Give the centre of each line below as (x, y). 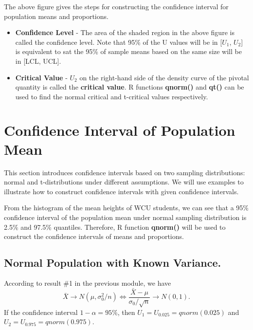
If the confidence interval (41, 312)
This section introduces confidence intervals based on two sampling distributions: (125, 172)
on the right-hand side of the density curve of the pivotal (164, 77)
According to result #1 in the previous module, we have (88, 283)
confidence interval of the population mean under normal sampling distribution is (125, 217)
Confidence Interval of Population (120, 130)
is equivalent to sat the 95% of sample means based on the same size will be (128, 51)
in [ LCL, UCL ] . (38, 61)
